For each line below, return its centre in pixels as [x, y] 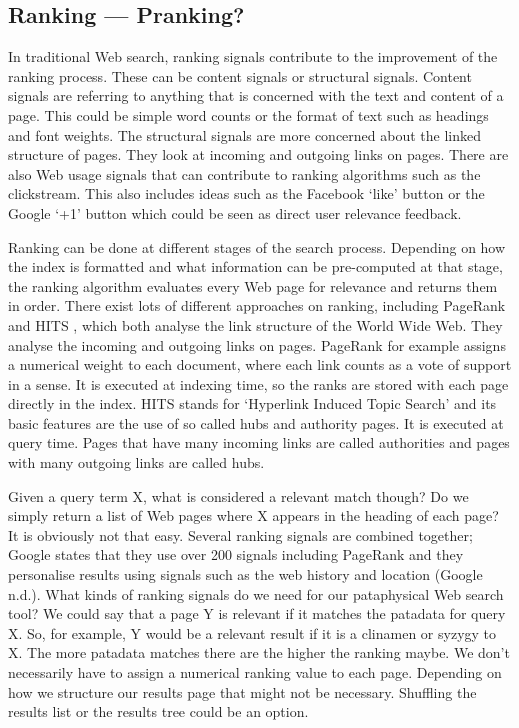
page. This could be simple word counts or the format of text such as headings [248, 114]
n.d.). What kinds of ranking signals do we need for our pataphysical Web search [256, 593]
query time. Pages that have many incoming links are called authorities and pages [259, 442]
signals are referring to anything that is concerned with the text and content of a [256, 95]
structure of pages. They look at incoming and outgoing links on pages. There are [258, 154]
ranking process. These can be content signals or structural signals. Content [240, 75]
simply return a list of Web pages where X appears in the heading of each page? [253, 515]
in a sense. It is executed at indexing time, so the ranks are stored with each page [258, 383]
